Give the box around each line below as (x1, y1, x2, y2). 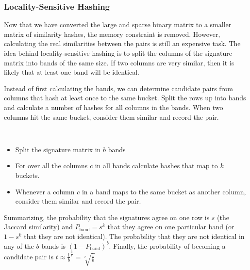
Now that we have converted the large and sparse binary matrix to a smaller (4, 19, 232, 30)
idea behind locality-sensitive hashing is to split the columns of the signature (4, 48, 232, 58)
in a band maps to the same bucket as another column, (82, 186, 246, 196)
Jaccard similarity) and (4, 222, 73, 232)
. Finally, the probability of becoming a (109, 240, 226, 251)
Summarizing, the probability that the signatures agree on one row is (4, 212, 210, 222)
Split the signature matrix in (15, 144, 101, 154)
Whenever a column (15, 186, 75, 196)
